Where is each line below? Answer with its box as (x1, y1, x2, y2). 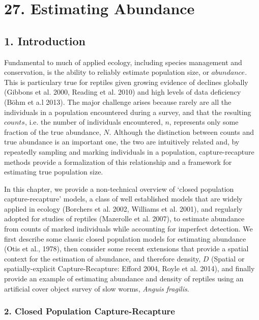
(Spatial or (211, 253, 245, 264)
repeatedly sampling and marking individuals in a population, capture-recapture (4, 146, 254, 157)
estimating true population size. (4, 166, 103, 177)
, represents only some (169, 117, 239, 127)
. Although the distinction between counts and (109, 126, 254, 137)
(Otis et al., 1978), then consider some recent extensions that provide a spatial (4, 243, 249, 254)
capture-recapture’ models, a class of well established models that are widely (4, 193, 243, 204)
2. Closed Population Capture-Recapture (4, 305, 175, 317)
